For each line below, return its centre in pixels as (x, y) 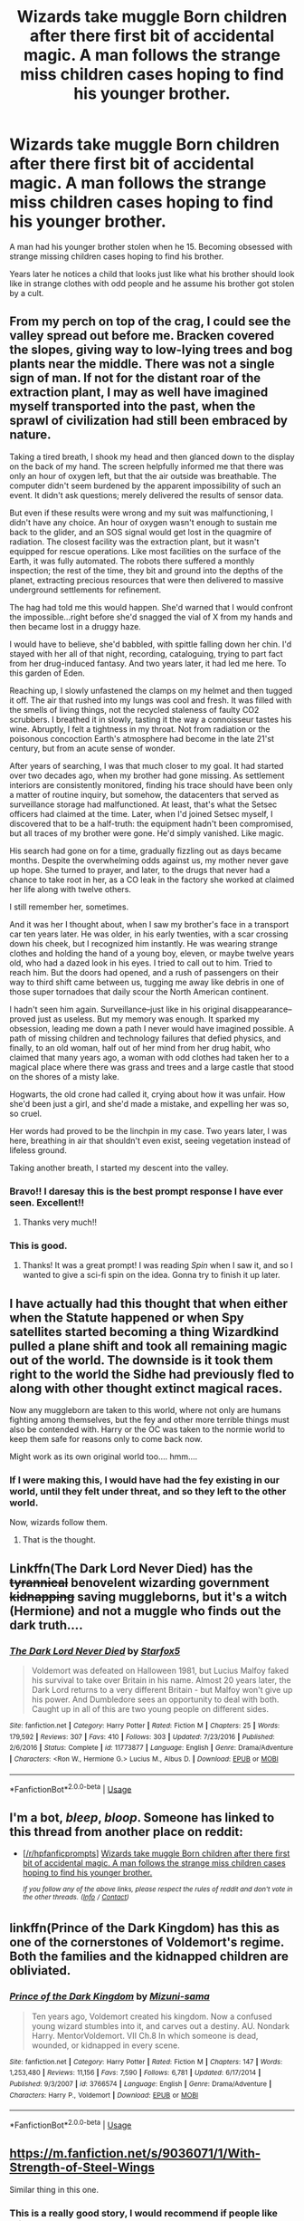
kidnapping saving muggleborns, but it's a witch (148, 1596)
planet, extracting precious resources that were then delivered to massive (147, 580)
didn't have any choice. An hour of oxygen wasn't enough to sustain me (143, 522)
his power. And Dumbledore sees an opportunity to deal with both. (155, 1699)
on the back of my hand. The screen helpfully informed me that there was (147, 466)
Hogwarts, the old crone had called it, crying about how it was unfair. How (147, 1094)
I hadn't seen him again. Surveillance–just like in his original (120, 1009)
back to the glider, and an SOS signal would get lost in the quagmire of (141, 532)
